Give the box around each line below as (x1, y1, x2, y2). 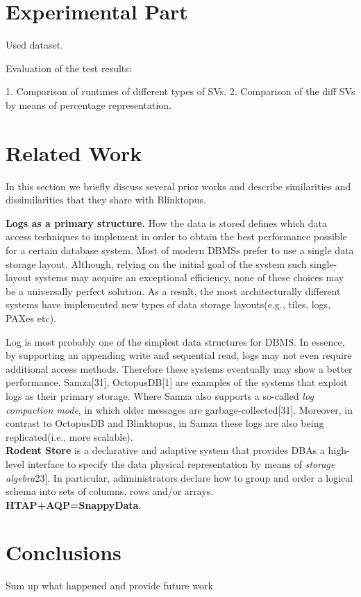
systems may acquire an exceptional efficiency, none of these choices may (35, 270, 344, 285)
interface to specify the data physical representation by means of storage (27, 456, 335, 471)
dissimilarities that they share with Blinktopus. (6, 192, 206, 207)
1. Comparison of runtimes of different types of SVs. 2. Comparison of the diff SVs (6, 84, 355, 99)
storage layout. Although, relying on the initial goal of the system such (6, 256, 307, 271)
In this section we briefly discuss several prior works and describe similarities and (6, 178, 351, 193)
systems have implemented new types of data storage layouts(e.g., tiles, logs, (6, 297, 331, 312)
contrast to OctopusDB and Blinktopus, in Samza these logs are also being (6, 416, 324, 430)
